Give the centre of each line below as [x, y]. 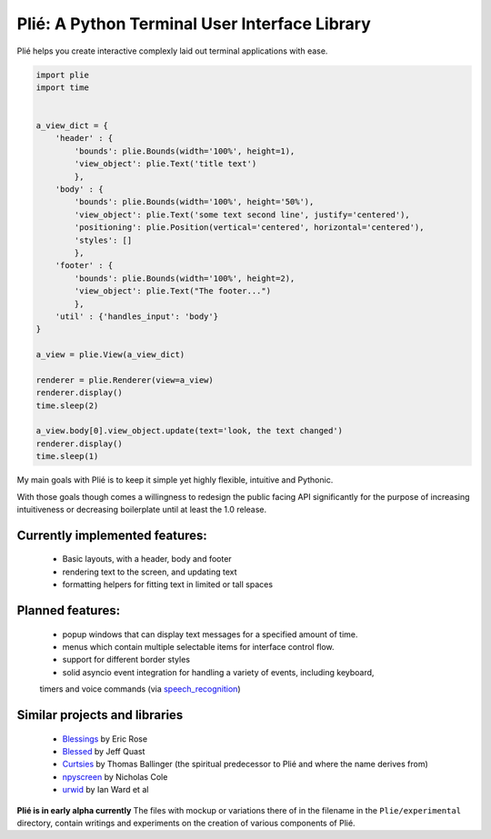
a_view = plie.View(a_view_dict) [110, 355]
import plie [63, 75]
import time [63, 87]
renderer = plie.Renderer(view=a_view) [125, 380]
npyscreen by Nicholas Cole [115, 776]
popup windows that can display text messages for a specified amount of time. [210, 634]
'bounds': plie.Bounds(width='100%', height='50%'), [194, 202]
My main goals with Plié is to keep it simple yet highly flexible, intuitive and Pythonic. [175, 480]
